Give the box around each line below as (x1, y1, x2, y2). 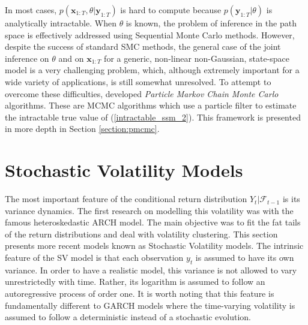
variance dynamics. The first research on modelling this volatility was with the (5, 204, 294, 216)
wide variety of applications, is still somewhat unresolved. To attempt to (5, 75, 271, 88)
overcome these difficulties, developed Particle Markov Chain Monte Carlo (5, 87, 279, 100)
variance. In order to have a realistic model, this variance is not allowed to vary (5, 263, 297, 276)
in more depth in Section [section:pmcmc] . (5, 122, 160, 135)
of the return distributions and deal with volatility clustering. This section (5, 227, 278, 240)
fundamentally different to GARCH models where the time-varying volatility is (5, 299, 295, 311)
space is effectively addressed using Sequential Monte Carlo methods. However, (5, 28, 295, 41)
